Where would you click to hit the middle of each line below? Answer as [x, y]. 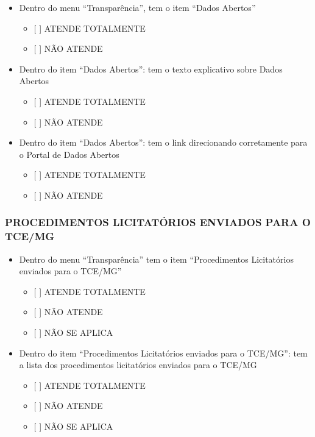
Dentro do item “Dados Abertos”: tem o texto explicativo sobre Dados [151, 69]
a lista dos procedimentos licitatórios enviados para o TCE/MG [138, 365]
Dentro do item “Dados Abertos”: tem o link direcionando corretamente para [163, 142]
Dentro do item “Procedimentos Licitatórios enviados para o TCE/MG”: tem [163, 353]
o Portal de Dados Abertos [69, 154]
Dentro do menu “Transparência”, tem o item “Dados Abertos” [137, 7]
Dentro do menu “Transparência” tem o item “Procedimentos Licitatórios [156, 259]
